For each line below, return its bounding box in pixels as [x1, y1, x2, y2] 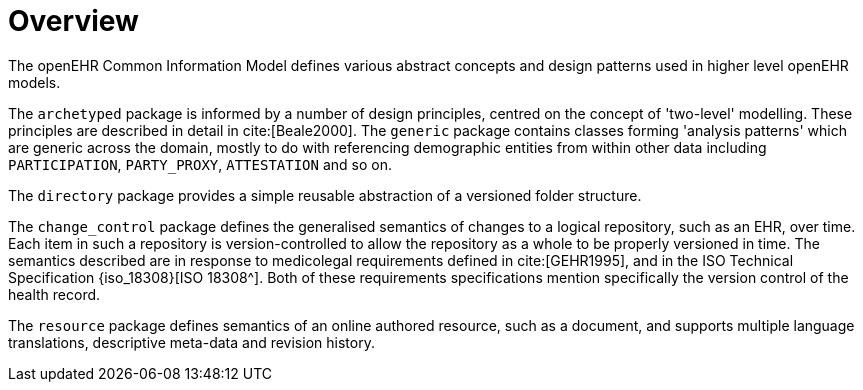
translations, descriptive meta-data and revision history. [8, 333, 375, 351]
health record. [8, 285, 101, 303]
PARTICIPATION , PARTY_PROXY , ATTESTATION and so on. [8, 155, 392, 173]
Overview [8, 4, 139, 38]
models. [8, 73, 61, 91]
